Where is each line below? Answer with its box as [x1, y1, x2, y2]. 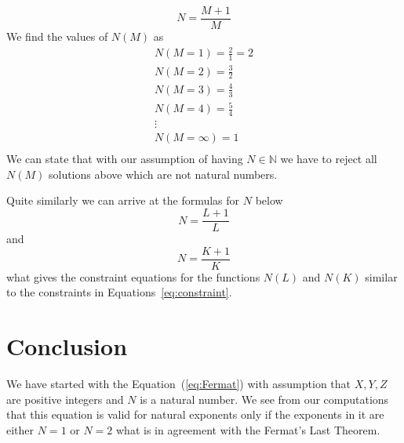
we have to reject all [280, 151, 377, 167]
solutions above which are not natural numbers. [48, 165, 278, 182]
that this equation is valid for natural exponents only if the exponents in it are [6, 406, 384, 423]
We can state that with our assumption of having [6, 151, 243, 167]
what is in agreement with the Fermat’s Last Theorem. [116, 421, 380, 438]
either [6, 421, 35, 438]
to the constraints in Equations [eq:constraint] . [6, 284, 232, 300]
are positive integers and [6, 390, 124, 407]
